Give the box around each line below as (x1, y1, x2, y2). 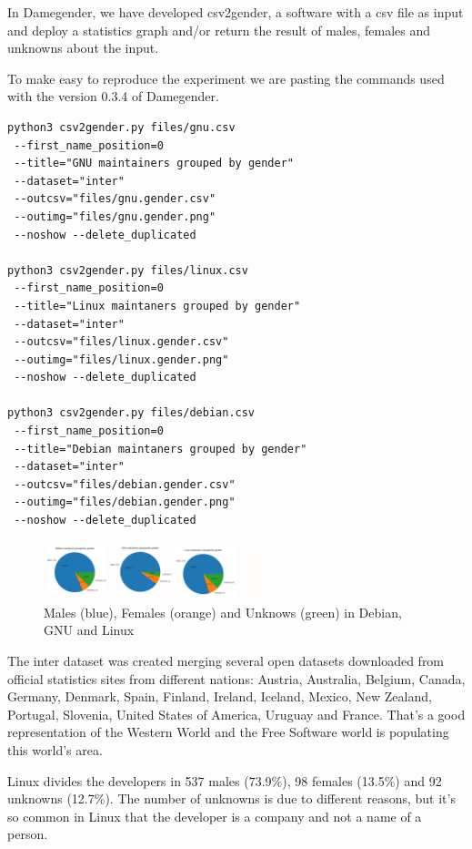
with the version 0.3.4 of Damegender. (7, 87, 219, 106)
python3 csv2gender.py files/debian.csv (7, 406, 256, 420)
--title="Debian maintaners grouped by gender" (14, 442, 307, 455)
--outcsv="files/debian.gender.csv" (14, 477, 236, 491)
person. (7, 824, 48, 844)
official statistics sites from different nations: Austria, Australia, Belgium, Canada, (7, 669, 466, 688)
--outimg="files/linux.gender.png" (14, 353, 229, 366)
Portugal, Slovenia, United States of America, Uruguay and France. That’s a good (7, 704, 466, 723)
